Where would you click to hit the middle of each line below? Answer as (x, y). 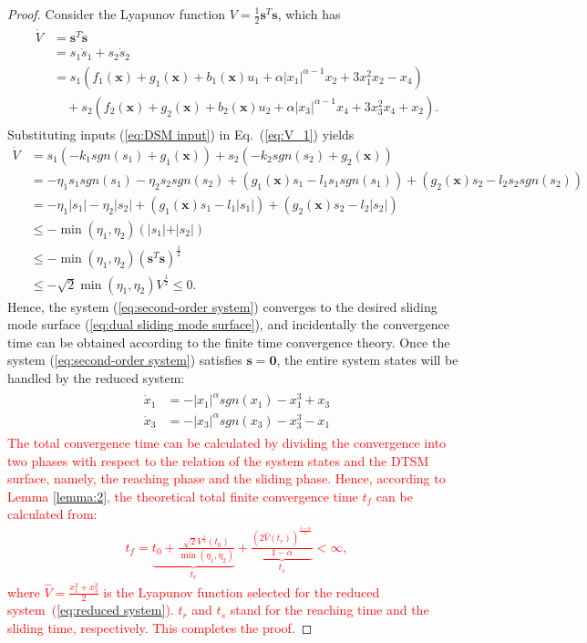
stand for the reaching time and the (330, 610)
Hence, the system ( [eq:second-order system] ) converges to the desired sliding (222, 306)
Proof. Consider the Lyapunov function (117, 14)
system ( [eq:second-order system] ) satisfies (125, 360)
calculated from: (52, 514)
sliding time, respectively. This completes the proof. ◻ (160, 628)
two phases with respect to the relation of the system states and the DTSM (218, 460)
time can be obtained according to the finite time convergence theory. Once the (229, 342)
